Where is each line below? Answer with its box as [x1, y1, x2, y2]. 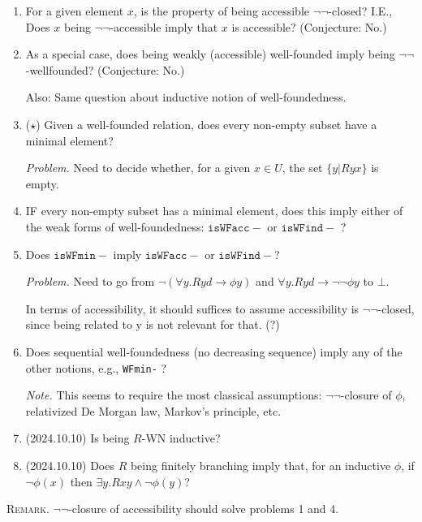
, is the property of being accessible [133, 2, 310, 19]
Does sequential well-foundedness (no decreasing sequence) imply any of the [25, 343, 403, 360]
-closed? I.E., [328, 2, 393, 19]
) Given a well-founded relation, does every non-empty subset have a [36, 115, 377, 132]
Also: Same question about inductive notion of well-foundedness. [25, 88, 347, 106]
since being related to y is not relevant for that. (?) [25, 316, 280, 333]
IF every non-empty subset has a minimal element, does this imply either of [25, 202, 403, 219]
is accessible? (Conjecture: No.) [231, 18, 387, 35]
